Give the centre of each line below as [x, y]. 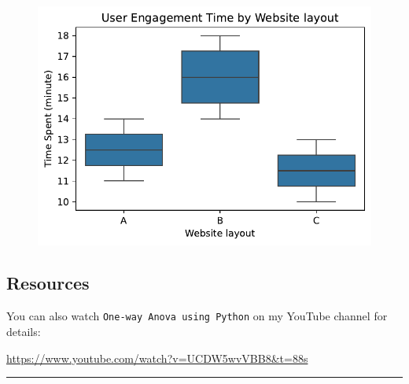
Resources [48, 283]
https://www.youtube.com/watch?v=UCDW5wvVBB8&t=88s [157, 358]
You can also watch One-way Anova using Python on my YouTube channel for [197, 316]
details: [24, 331]
